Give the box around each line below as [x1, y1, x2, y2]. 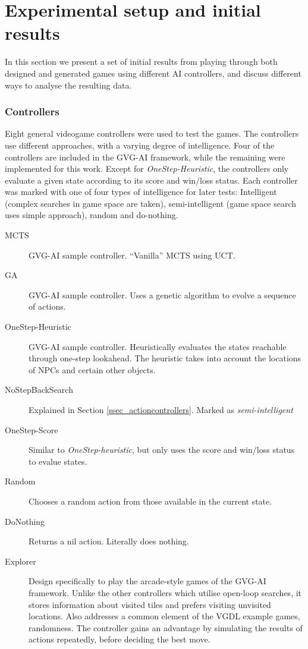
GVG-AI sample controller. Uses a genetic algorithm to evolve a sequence [29, 288, 296, 301]
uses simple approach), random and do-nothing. [5, 209, 178, 221]
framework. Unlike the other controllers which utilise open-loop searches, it [29, 586, 302, 598]
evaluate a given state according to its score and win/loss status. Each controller [5, 174, 298, 186]
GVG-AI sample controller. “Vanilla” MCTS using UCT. [29, 248, 235, 261]
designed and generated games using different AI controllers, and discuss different [5, 67, 301, 79]
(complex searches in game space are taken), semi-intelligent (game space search [5, 197, 297, 209]
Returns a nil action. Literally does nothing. [29, 535, 189, 547]
